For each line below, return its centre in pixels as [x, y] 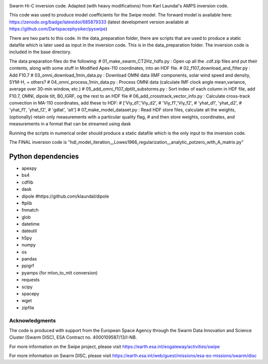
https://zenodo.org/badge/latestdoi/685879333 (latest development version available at [99, 22]
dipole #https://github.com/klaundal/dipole [65, 196]
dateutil [29, 231]
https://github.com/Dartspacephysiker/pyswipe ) [58, 29]
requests [31, 280]
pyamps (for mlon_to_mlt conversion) [60, 273]
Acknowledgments [33, 320]
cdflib [28, 182]
